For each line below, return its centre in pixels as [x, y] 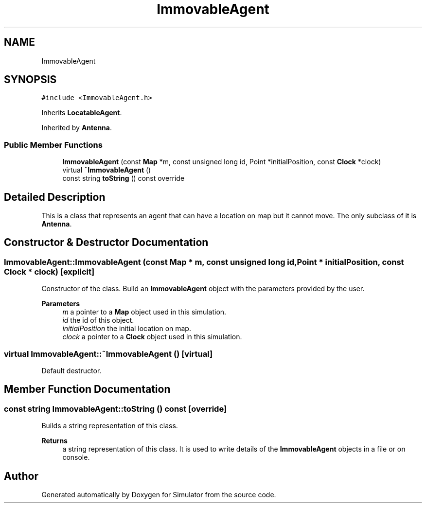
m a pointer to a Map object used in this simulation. [144, 312]
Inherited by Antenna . [77, 128]
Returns [54, 441]
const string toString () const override [124, 178]
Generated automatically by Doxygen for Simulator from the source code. [159, 495]
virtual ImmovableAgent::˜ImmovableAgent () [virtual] [108, 354]
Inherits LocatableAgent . [82, 113]
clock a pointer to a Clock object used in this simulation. [152, 337]
